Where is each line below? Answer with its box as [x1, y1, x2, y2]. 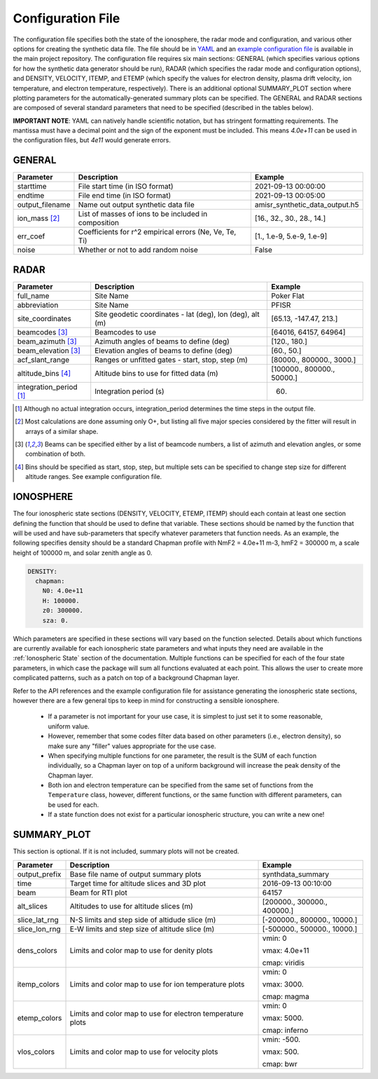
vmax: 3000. [262, 979, 304, 989]
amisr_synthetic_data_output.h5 [254, 200, 360, 210]
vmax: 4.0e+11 [262, 945, 309, 955]
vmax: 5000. [262, 1013, 304, 1023]
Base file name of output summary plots [69, 869, 202, 879]
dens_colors [17, 945, 57, 955]
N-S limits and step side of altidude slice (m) [69, 915, 216, 925]
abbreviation [17, 300, 59, 310]
